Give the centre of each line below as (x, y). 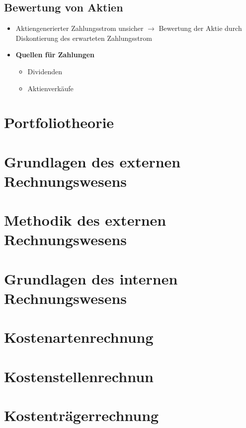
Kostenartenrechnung (79, 337)
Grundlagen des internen (91, 278)
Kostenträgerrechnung (82, 415)
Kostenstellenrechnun (79, 376)
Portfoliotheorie (59, 122)
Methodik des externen (85, 220)
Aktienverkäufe (50, 88)
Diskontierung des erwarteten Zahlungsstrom (84, 38)
